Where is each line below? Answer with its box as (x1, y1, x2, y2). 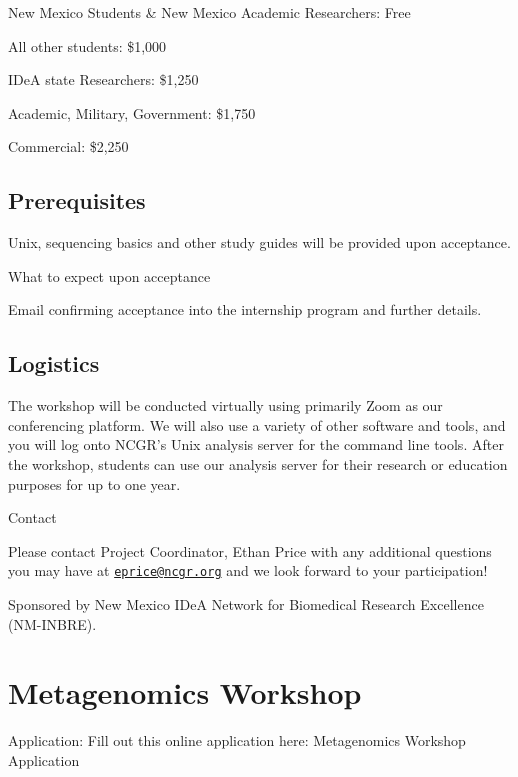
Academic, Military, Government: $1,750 (8, 102, 256, 123)
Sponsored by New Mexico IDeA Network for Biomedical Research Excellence (8, 593, 484, 614)
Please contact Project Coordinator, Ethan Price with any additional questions (8, 540, 492, 561)
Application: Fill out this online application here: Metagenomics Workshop (8, 730, 466, 751)
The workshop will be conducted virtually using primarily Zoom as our (8, 395, 443, 416)
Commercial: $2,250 (8, 136, 129, 157)
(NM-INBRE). (8, 613, 97, 634)
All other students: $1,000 (8, 35, 167, 56)
